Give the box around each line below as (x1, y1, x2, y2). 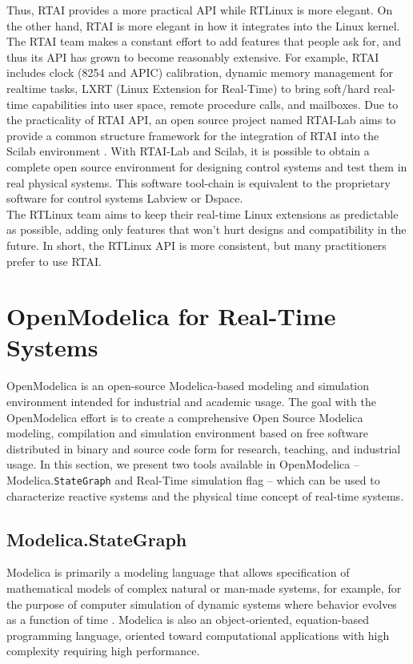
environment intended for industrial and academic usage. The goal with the (6, 393, 376, 409)
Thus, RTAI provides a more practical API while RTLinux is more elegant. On (6, 2, 393, 18)
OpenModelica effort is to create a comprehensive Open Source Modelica (6, 408, 363, 425)
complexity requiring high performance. (6, 642, 200, 659)
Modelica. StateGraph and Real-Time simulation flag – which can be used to (6, 471, 380, 488)
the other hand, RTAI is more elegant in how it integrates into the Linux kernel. (6, 17, 400, 34)
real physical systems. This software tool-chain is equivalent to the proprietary (6, 174, 391, 191)
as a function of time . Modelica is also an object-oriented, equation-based (6, 611, 370, 628)
